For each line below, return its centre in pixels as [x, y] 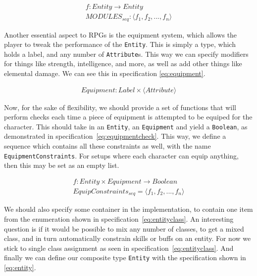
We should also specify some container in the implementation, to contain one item [128, 209]
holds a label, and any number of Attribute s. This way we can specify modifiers [126, 54]
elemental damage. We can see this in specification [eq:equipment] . [105, 73]
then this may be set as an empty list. [62, 165]
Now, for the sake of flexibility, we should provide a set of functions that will [120, 107]
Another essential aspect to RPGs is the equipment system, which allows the [121, 34]
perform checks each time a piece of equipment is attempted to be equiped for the [128, 117]
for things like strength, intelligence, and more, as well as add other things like [123, 63]
